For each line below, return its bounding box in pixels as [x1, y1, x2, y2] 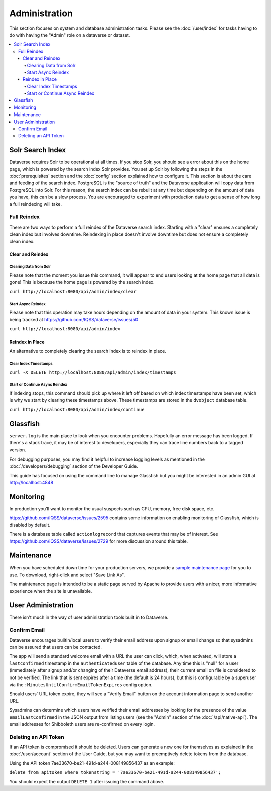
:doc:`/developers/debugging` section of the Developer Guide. [9, 463, 138, 469]
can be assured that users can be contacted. [9, 644, 102, 650]
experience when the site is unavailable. [9, 588, 92, 594]
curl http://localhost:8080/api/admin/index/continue [9, 407, 145, 412]
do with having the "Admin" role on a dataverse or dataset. [9, 32, 130, 38]
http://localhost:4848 [9, 480, 54, 486]
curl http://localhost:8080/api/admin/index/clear [9, 289, 137, 294]
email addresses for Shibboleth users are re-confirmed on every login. [9, 721, 155, 727]
